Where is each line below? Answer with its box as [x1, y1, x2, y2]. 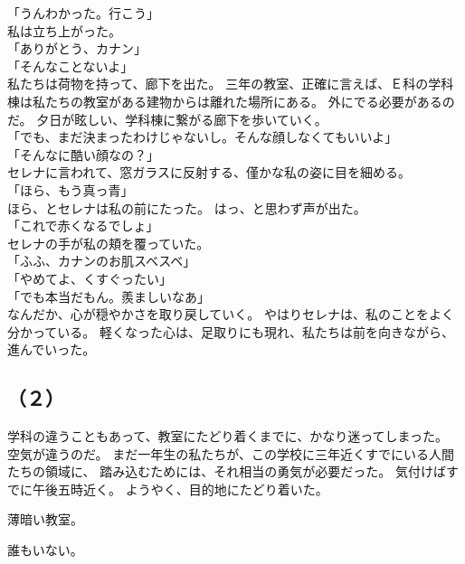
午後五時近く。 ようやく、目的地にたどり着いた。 [32, 479, 328, 498]
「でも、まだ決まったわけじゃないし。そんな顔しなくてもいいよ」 [7, 127, 398, 146]
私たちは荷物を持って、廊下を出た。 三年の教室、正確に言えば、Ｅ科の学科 [7, 74, 454, 93]
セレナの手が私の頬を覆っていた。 [7, 233, 210, 252]
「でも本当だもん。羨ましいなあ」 [7, 287, 210, 305]
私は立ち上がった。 [7, 21, 121, 40]
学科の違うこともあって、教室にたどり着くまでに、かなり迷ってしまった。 [7, 427, 448, 446]
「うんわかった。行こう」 [7, 4, 159, 22]
